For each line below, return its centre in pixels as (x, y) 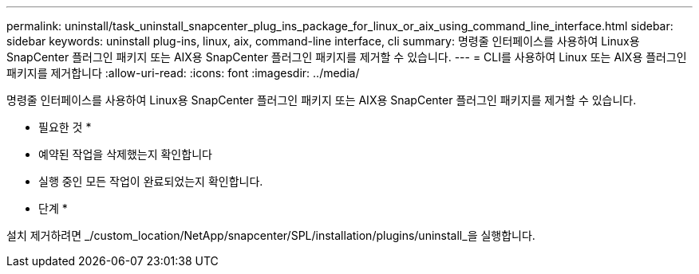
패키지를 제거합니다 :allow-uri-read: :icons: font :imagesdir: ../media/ (183, 73)
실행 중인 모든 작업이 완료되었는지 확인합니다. (151, 181)
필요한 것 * (65, 127)
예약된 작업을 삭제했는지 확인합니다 (125, 154)
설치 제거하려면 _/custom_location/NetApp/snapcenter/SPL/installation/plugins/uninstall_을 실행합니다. (271, 235)
